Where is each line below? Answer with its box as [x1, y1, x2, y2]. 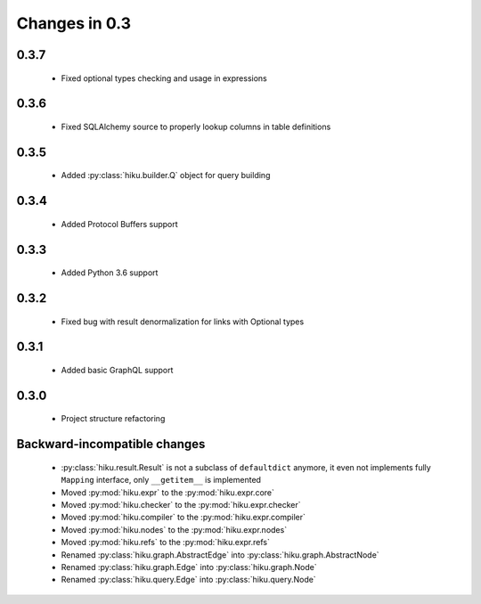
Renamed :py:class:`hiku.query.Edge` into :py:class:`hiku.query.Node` [61, 575, 316, 585]
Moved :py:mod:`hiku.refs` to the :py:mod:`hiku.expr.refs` [61, 537, 271, 548]
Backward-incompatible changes [16, 437, 206, 452]
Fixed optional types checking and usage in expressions [61, 72, 267, 84]
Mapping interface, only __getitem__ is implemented [61, 475, 262, 486]
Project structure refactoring [61, 413, 166, 424]
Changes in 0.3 [16, 13, 132, 33]
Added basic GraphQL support [61, 365, 174, 375]
